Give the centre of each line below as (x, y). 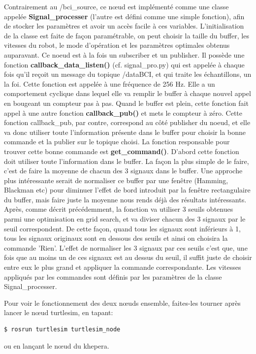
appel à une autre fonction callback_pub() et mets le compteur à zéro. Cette (123, 113)
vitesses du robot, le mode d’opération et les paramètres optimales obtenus (117, 45)
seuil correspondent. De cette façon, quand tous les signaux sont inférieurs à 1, (122, 228)
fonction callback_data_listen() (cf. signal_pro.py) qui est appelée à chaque (124, 64)
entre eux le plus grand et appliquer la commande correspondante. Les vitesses (123, 267)
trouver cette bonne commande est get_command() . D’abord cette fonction (122, 151)
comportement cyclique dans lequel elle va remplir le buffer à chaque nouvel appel (128, 93)
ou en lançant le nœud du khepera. (57, 345)
